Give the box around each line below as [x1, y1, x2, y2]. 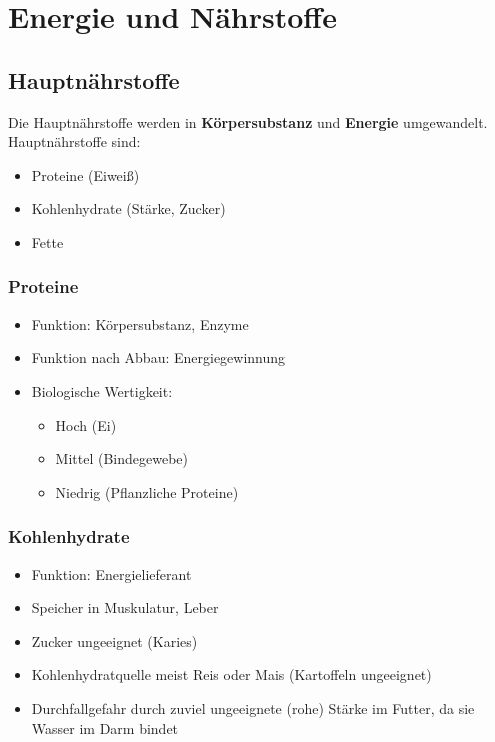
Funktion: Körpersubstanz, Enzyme [31, 313, 249, 334]
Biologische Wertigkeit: [31, 380, 173, 401]
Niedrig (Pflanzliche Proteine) [55, 481, 239, 502]
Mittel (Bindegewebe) [55, 448, 189, 469]
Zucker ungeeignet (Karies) [31, 630, 198, 651]
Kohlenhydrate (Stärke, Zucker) [31, 198, 226, 219]
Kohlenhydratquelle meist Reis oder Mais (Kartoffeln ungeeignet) [31, 664, 432, 685]
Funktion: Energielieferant [31, 563, 192, 584]
